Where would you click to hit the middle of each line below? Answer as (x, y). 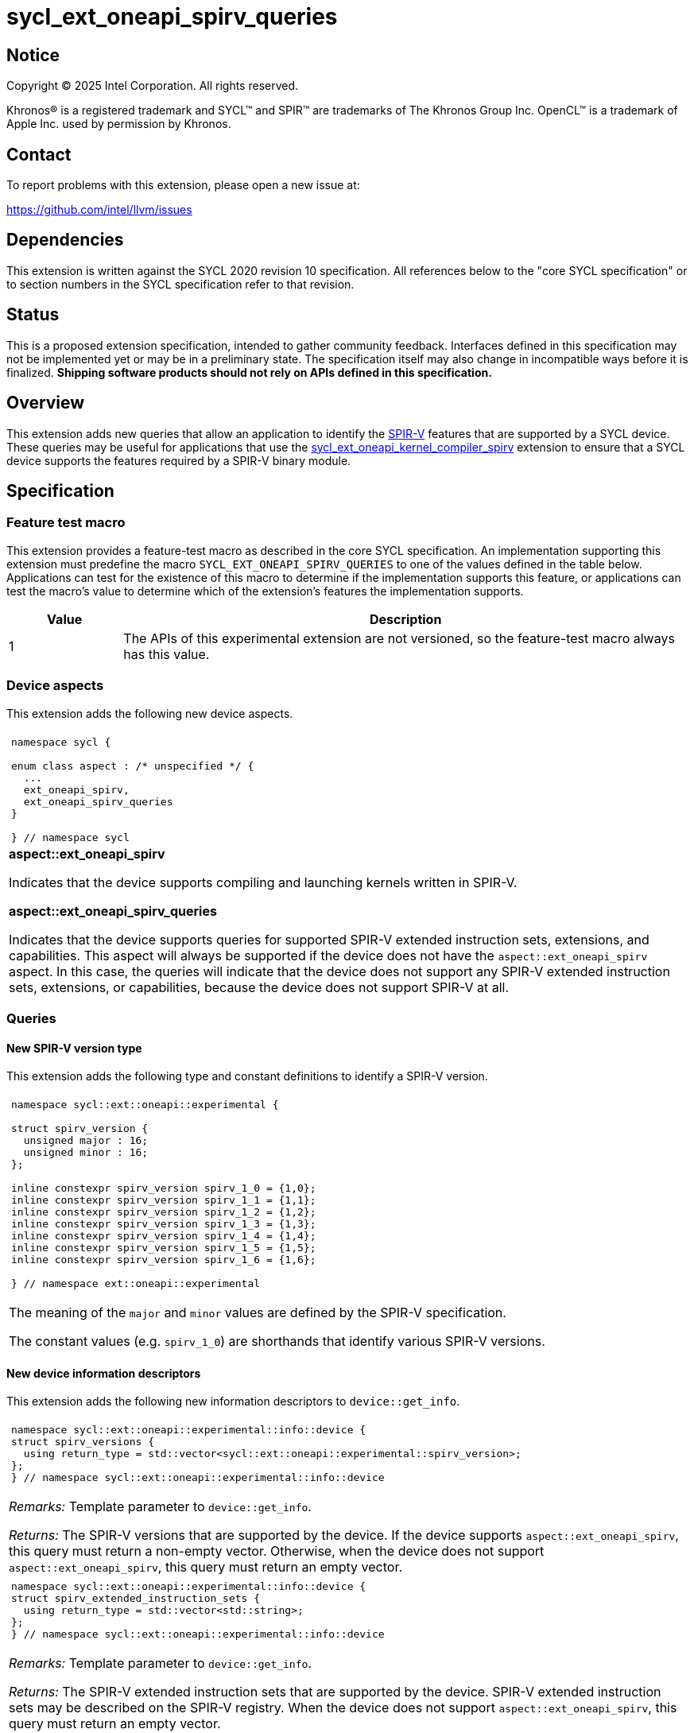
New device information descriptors (104, 1373)
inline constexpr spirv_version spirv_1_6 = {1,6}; (164, 1260)
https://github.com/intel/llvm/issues (99, 210)
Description (405, 619)
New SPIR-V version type (74, 1048)
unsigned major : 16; (86, 1141)
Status (33, 315)
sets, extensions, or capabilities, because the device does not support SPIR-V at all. (259, 987)
